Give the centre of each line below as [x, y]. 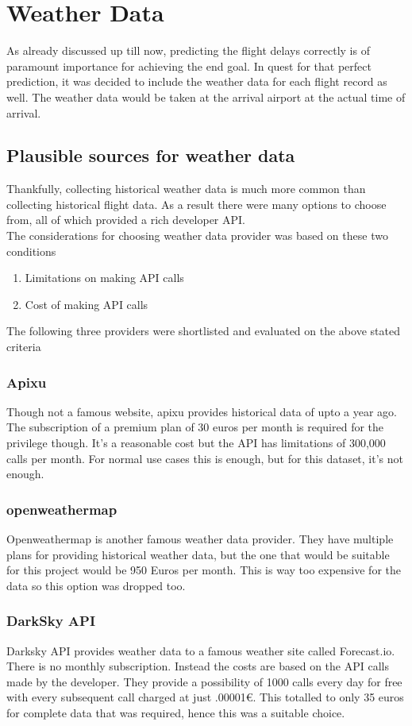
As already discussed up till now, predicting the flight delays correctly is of [188, 50]
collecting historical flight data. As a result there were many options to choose [196, 204]
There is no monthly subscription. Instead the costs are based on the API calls [198, 666]
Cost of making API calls [87, 304]
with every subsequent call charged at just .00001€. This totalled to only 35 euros [205, 697]
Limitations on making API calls [104, 278]
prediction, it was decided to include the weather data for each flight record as [197, 81]
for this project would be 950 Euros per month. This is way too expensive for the [204, 570]
